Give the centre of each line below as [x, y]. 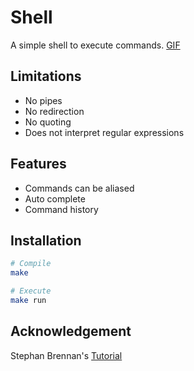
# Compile [31, 264]
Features [38, 164]
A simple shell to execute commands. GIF [95, 45]
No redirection [54, 111]
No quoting [48, 122]
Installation [46, 240]
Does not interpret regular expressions [104, 132]
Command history [61, 209]
